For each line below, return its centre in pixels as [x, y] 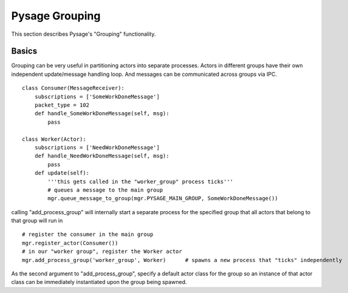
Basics [24, 51]
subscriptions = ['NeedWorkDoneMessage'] [97, 147]
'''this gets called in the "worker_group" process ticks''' [141, 181]
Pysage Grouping [56, 16]
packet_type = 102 [62, 105]
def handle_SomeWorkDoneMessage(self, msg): [102, 113]
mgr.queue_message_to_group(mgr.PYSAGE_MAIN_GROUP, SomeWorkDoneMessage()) [163, 198]
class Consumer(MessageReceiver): [73, 88]
